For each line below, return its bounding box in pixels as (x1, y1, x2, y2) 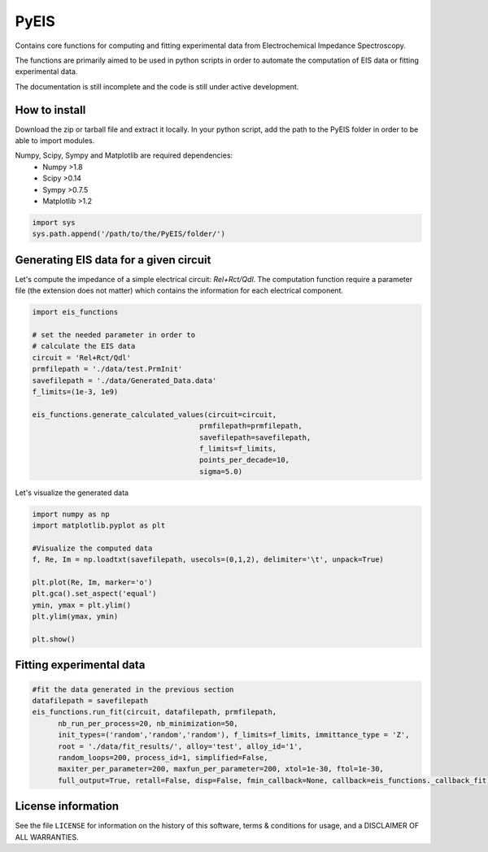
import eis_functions (32, 307, 119, 317)
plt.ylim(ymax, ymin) (32, 612, 119, 621)
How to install (15, 102, 86, 117)
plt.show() (32, 634, 76, 644)
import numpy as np (32, 509, 110, 519)
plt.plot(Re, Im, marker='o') (32, 578, 153, 587)
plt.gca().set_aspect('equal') (32, 589, 158, 598)
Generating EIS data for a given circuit (15, 253, 211, 267)
